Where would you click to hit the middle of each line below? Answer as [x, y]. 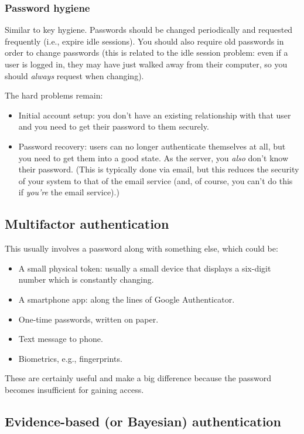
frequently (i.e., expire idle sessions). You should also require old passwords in [144, 41]
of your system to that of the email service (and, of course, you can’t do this [156, 180]
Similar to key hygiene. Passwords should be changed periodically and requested [149, 30]
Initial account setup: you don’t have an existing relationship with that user [155, 115]
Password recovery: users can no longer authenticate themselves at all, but [152, 146]
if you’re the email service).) [69, 192]
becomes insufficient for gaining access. [74, 389]
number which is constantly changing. [86, 279]
